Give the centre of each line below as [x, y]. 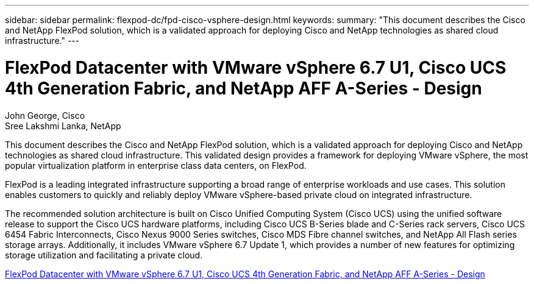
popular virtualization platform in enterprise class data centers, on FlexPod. [156, 165]
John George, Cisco [45, 115]
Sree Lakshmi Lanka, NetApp [63, 126]
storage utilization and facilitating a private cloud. [104, 255]
